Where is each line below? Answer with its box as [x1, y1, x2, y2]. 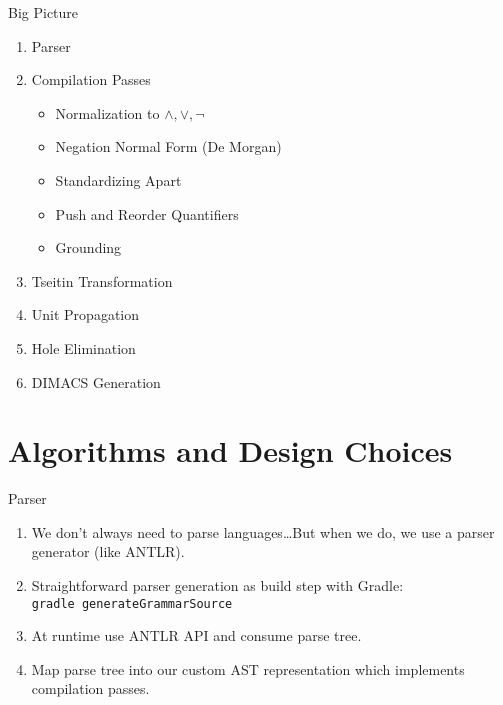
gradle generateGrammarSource [31, 596, 233, 611]
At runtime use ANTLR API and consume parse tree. [31, 625, 362, 646]
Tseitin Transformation [31, 270, 173, 291]
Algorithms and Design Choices [8, 430, 453, 471]
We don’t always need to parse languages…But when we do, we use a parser [31, 521, 495, 542]
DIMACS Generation [31, 371, 161, 392]
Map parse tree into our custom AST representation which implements [31, 658, 465, 679]
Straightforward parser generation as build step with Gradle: [31, 575, 404, 596]
